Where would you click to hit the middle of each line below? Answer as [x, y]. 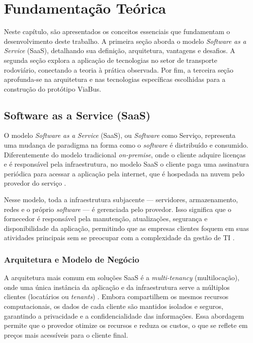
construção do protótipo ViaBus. [53, 88]
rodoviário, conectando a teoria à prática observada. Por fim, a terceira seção [119, 69]
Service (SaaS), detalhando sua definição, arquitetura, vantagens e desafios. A [120, 50]
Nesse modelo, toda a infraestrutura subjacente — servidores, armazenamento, [121, 200]
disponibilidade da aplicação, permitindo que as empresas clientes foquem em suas [126, 228]
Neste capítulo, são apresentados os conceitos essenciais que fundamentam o [117, 31]
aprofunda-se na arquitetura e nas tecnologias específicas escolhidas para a [115, 79]
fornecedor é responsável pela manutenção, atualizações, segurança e [106, 219]
